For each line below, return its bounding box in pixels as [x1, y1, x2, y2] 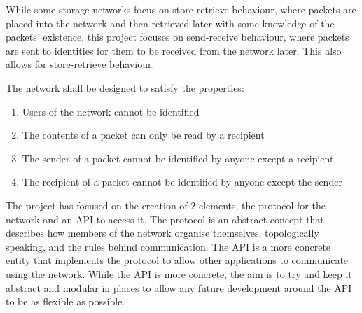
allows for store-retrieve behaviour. [6, 57, 155, 71]
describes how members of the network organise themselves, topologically [6, 225, 319, 240]
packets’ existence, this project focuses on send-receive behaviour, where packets [6, 29, 349, 44]
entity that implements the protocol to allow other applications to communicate [6, 253, 349, 267]
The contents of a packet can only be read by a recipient [22, 127, 265, 142]
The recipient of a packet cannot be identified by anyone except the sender [22, 174, 342, 189]
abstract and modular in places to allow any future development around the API [6, 280, 352, 295]
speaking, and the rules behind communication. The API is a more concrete [6, 239, 331, 253]
